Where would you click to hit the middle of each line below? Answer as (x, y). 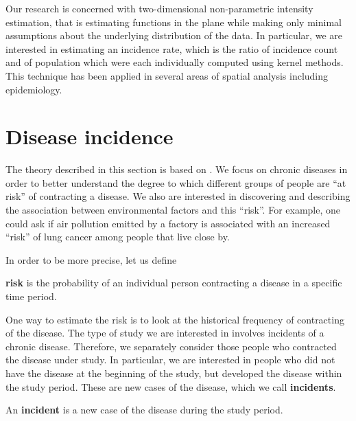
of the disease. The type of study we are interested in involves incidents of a (165, 333)
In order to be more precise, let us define (91, 259)
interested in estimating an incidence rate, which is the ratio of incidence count (172, 48)
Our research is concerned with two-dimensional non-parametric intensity (159, 8)
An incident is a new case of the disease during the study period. (144, 410)
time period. (31, 296)
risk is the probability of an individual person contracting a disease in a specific (174, 283)
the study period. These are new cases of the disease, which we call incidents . (171, 386)
